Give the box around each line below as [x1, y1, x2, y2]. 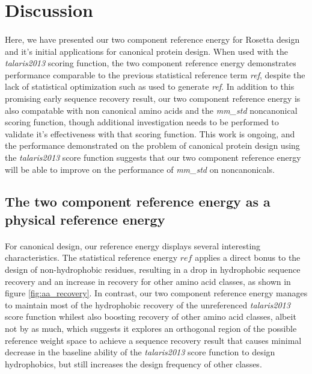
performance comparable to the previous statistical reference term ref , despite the [5, 68, 305, 81]
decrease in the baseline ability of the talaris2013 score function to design [5, 346, 275, 358]
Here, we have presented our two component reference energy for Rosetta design [5, 33, 300, 45]
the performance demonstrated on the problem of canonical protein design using [5, 139, 300, 152]
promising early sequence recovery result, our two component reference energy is [5, 92, 301, 104]
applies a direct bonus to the [195, 251, 301, 264]
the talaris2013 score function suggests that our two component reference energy [5, 151, 301, 163]
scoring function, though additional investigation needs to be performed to [5, 116, 279, 128]
